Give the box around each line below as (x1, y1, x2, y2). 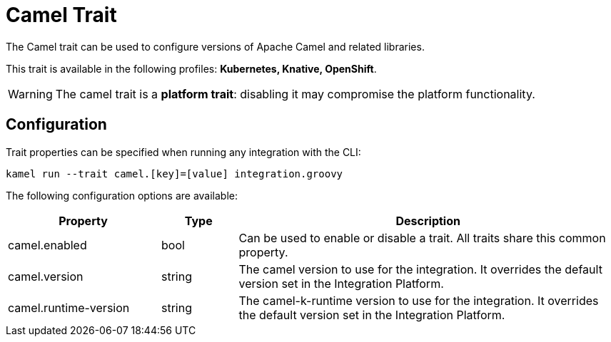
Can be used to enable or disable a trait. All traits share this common (238, 230, 606, 245)
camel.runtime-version (8, 300, 130, 315)
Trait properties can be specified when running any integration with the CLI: (6, 145, 361, 158)
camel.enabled (8, 237, 87, 252)
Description (395, 213, 460, 228)
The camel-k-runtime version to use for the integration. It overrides (238, 293, 599, 308)
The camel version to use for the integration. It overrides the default (238, 261, 602, 276)
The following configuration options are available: (6, 189, 238, 202)
